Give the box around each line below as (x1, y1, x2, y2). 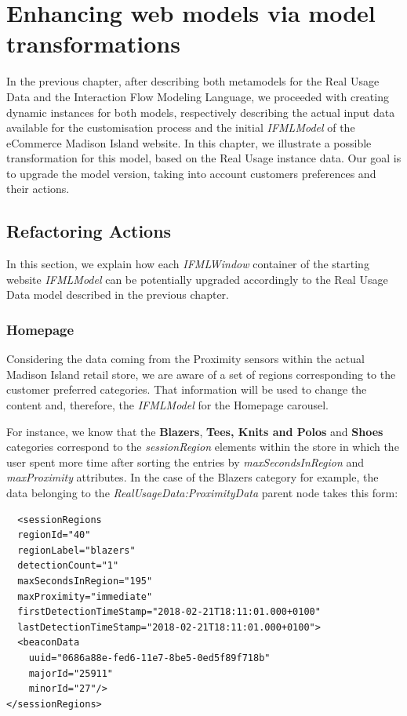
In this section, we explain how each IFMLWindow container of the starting (6, 256, 369, 272)
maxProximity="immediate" (17, 591, 153, 602)
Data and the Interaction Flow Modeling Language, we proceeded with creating (6, 88, 389, 104)
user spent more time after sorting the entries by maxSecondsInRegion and (6, 453, 365, 470)
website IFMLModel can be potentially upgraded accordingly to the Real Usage (6, 271, 388, 287)
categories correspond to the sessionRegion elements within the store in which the (6, 438, 399, 455)
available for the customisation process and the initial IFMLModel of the (6, 119, 355, 136)
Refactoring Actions (6, 219, 172, 243)
